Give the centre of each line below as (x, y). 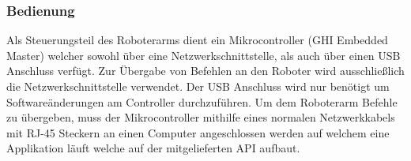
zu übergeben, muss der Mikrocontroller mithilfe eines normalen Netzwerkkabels (201, 117)
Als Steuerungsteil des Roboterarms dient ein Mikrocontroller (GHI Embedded (197, 40)
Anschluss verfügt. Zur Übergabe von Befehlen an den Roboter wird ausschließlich (205, 71)
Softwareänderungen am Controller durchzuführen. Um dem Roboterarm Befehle (202, 101)
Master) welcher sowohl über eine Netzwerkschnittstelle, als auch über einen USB (204, 55)
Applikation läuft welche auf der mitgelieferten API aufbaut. (153, 148)
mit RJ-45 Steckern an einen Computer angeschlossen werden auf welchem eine (198, 132)
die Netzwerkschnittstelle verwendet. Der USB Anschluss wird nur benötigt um (198, 86)
